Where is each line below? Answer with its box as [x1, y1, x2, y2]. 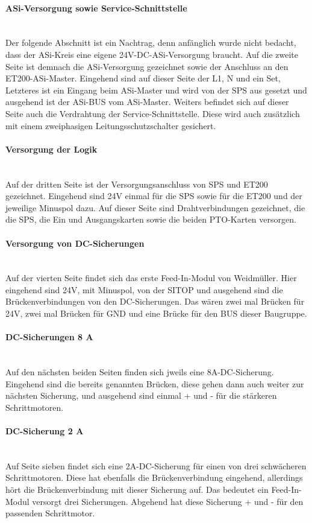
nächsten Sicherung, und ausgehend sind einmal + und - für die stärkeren [5, 389, 277, 402]
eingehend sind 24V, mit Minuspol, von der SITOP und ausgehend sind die [5, 283, 283, 296]
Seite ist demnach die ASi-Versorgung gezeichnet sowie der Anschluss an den [5, 60, 289, 72]
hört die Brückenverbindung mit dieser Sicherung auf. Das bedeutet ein [5, 483, 269, 496]
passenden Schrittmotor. [5, 507, 95, 519]
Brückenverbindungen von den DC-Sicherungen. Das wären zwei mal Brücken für [5, 295, 305, 308]
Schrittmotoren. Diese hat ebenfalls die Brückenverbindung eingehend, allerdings [5, 471, 303, 484]
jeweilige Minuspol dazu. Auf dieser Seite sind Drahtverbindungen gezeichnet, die [5, 201, 305, 214]
